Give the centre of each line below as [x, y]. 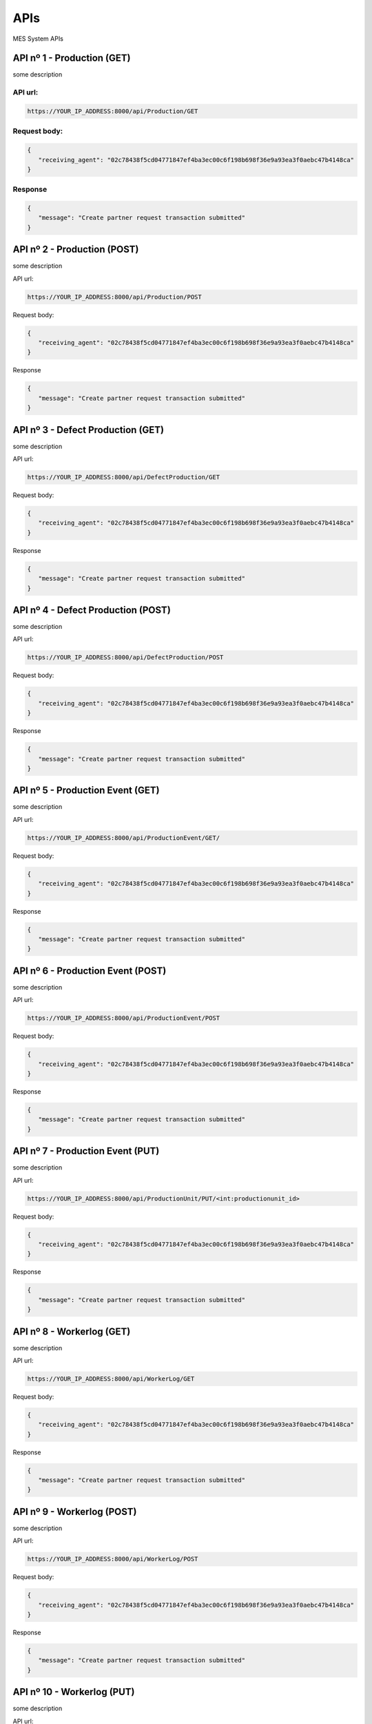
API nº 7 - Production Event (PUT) [86, 1151]
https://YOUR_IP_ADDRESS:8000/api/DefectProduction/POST [125, 658]
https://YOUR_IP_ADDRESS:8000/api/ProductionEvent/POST [124, 1018]
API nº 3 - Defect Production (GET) [89, 430]
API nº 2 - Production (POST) [76, 249]
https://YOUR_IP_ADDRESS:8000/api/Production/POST [115, 297]
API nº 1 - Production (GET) [72, 58]
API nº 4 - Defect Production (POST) [92, 610]
